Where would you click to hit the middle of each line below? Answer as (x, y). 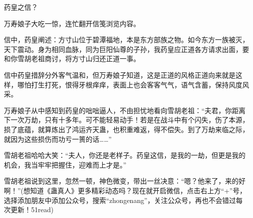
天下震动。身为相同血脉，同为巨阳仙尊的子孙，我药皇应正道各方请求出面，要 (126, 49)
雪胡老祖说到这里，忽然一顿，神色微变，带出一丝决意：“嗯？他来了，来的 (121, 181)
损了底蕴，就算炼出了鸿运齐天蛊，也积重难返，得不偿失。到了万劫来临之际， (126, 129)
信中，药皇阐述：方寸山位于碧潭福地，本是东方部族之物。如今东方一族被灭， (126, 40)
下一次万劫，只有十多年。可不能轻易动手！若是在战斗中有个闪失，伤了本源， (126, 120)
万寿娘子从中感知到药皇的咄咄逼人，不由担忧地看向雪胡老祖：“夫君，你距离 (125, 110)
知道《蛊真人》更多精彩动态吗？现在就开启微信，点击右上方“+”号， (138, 190)
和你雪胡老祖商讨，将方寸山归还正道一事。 (72, 59)
